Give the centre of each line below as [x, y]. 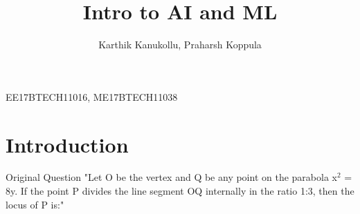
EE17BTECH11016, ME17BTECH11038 [92, 96]
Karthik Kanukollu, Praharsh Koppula [180, 45]
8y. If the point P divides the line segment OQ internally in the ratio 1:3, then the [180, 191]
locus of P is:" [35, 204]
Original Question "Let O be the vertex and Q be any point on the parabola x [171, 177]
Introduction [67, 144]
